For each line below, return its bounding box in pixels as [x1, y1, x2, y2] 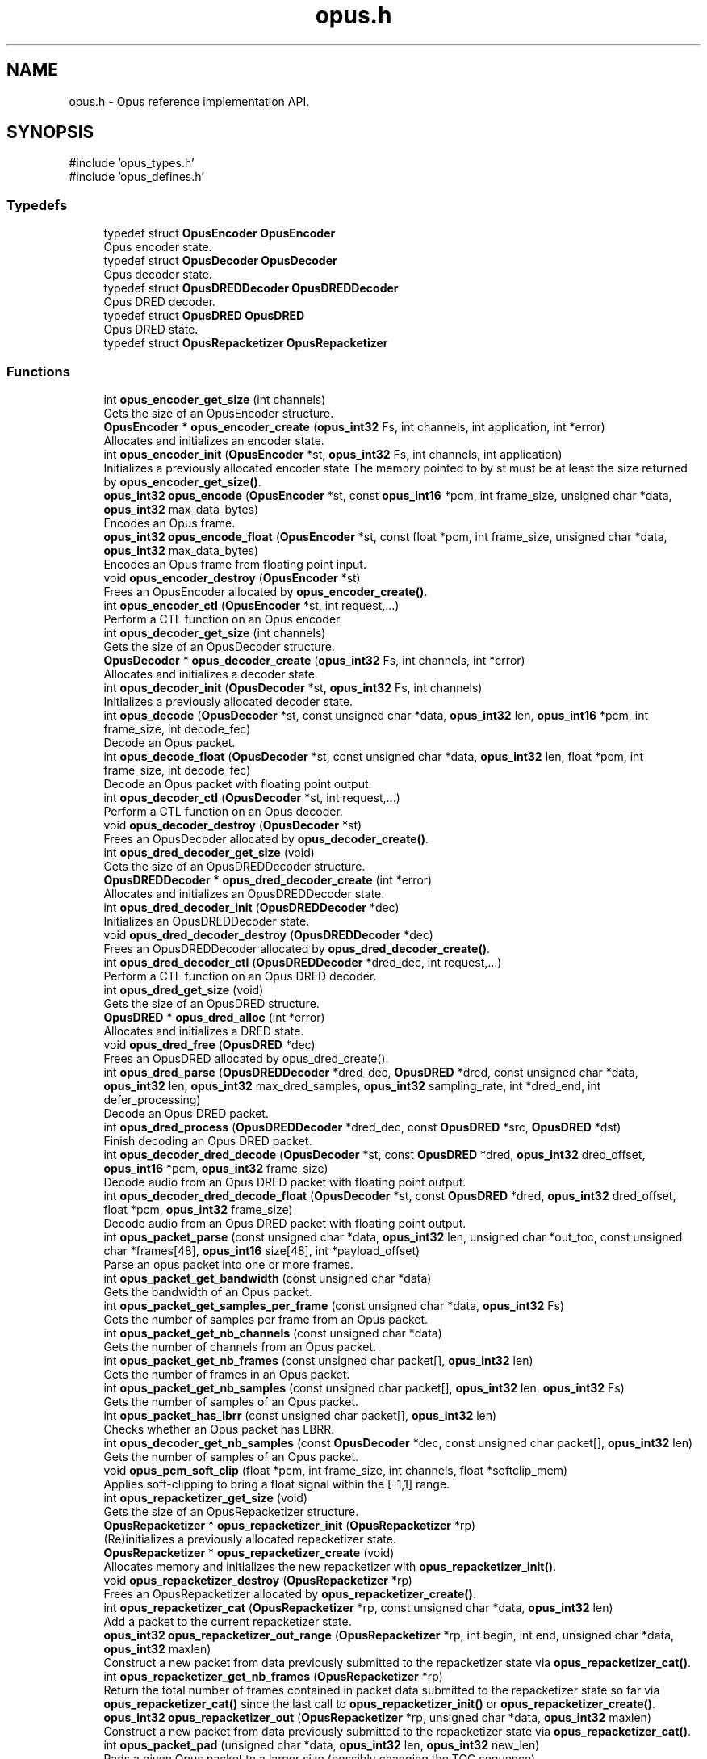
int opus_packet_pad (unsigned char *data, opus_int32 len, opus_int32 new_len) [103, 1737, 540, 1752]
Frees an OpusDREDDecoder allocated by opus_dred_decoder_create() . [103, 941, 490, 955]
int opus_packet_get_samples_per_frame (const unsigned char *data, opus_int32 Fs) [103, 1298, 565, 1312]
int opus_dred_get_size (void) [103, 982, 264, 997]
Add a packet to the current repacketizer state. [103, 1614, 352, 1628]
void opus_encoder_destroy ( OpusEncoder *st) [103, 570, 361, 585]
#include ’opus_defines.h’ [69, 170, 204, 184]
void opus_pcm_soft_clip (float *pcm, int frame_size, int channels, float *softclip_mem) [103, 1463, 568, 1477]
